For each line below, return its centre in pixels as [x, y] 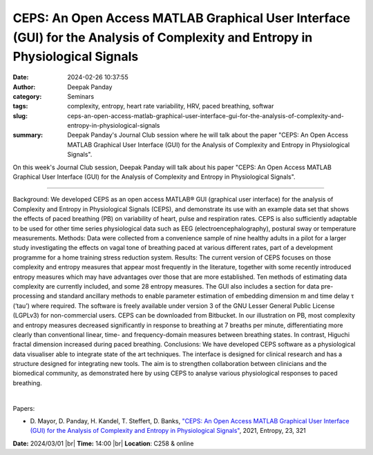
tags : [20, 106]
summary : [28, 135]
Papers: [24, 408]
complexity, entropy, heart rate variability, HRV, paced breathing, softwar [171, 106]
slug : [20, 116]
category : [27, 96]
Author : [24, 87]
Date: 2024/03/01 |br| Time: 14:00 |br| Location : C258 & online [103, 443]
